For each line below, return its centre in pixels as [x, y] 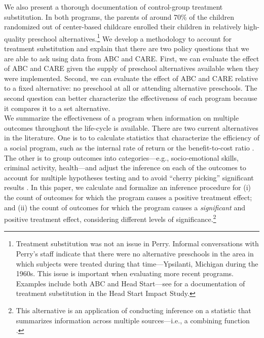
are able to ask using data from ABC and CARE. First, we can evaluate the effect [132, 58]
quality [15, 38]
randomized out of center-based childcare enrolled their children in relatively [123, 27]
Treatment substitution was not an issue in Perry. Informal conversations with [137, 243]
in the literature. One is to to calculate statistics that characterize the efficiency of [132, 138]
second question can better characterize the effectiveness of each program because [131, 98]
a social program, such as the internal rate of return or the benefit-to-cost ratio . [129, 147]
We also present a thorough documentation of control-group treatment [114, 7]
